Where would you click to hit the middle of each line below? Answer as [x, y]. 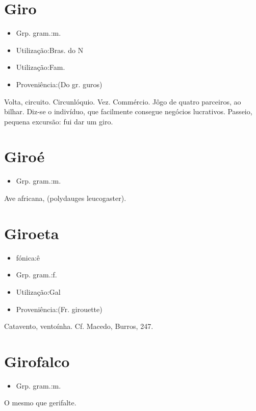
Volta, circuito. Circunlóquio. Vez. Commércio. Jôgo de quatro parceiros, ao [123, 101]
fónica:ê [28, 257]
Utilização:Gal [38, 291]
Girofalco [37, 361]
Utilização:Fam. [41, 67]
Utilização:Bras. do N [50, 50]
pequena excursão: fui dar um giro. [59, 121]
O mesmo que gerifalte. [40, 403]
